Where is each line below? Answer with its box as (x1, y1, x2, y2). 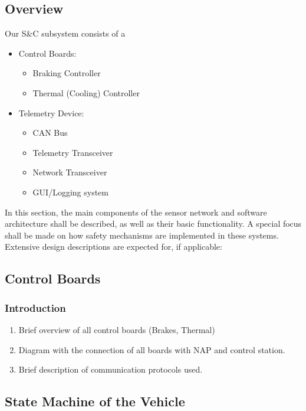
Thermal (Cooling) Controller (32, 86, 140, 99)
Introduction (5, 300, 66, 315)
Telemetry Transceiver (32, 146, 113, 158)
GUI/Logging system (32, 185, 108, 198)
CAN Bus (32, 126, 68, 139)
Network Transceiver (32, 166, 107, 178)
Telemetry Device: (18, 106, 84, 119)
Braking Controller (32, 67, 101, 79)
